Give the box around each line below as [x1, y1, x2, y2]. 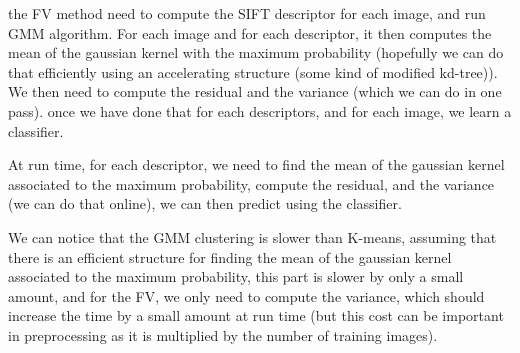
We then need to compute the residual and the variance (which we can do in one [8, 81, 502, 102]
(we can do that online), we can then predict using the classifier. [8, 193, 402, 214]
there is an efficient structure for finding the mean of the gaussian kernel [8, 246, 452, 267]
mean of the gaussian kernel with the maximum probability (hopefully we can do [8, 42, 504, 63]
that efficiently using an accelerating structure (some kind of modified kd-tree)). [8, 61, 498, 82]
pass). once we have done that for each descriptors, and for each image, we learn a [8, 100, 512, 121]
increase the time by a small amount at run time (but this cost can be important [8, 305, 504, 326]
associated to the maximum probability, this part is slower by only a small [8, 266, 464, 287]
